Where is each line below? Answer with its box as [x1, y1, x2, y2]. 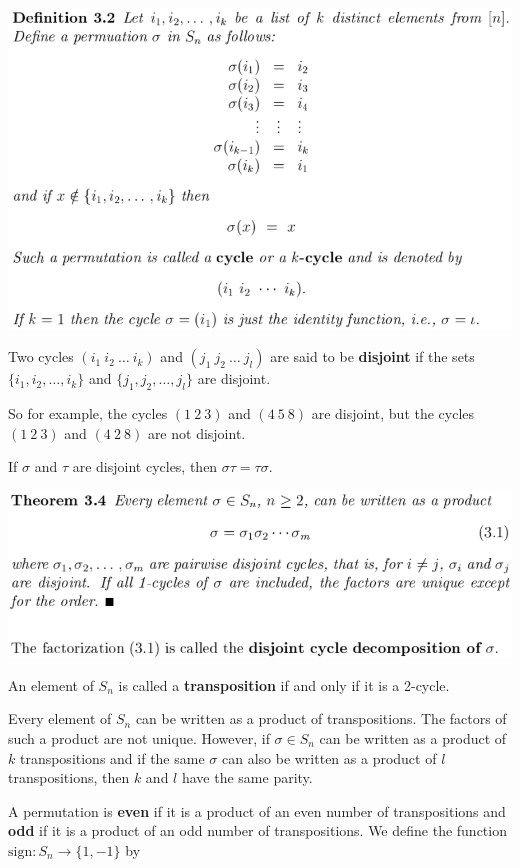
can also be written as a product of [221, 747, 437, 768]
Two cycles [8, 346, 74, 367]
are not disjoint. [147, 422, 246, 443]
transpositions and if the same [19, 747, 205, 768]
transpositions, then [8, 767, 130, 788]
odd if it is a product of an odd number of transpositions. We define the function [8, 820, 507, 841]
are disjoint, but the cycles [311, 402, 475, 423]
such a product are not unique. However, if [8, 727, 270, 748]
